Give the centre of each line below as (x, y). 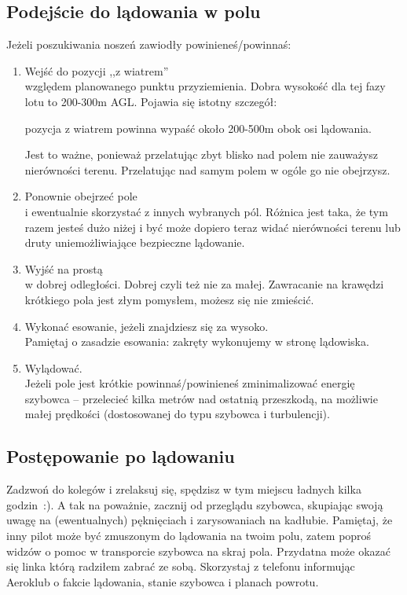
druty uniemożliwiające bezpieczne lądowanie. (135, 242)
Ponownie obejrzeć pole (81, 196)
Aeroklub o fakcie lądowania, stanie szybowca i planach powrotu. (163, 581)
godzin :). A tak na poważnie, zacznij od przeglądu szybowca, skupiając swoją (195, 504)
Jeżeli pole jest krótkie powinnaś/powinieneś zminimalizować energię (190, 383)
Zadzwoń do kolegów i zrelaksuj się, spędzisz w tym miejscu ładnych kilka (184, 489)
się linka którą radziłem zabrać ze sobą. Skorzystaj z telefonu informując (181, 566)
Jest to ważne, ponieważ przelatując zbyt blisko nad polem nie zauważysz (201, 154)
